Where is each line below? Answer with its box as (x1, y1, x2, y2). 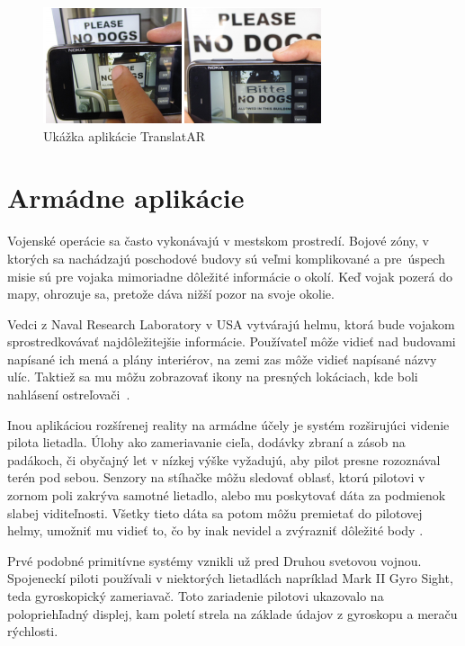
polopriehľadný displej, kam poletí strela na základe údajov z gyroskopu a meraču (7, 604, 458, 623)
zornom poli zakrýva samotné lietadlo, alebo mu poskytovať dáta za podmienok (7, 486, 446, 505)
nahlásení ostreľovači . (7, 385, 130, 404)
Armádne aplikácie (7, 179, 245, 216)
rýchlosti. (7, 622, 58, 641)
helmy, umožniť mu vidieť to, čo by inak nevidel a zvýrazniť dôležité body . (7, 521, 424, 540)
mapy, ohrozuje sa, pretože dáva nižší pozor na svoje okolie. (7, 284, 335, 303)
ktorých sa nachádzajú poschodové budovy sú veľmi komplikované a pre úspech (7, 248, 445, 267)
